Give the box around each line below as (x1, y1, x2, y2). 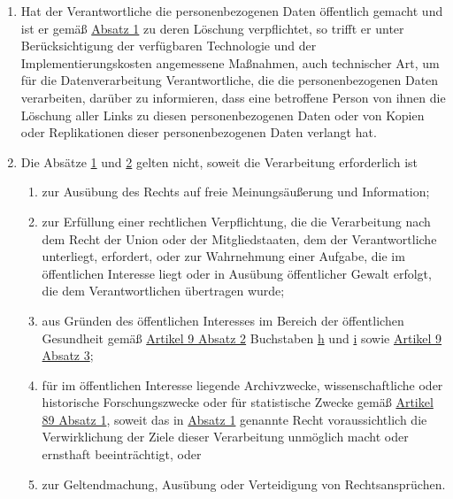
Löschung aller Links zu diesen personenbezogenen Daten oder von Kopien (20, 105, 425, 124)
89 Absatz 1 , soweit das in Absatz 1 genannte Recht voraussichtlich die (42, 410, 427, 428)
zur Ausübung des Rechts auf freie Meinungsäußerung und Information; (42, 182, 430, 201)
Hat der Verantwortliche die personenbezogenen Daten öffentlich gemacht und (20, 2, 443, 19)
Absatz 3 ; (42, 346, 94, 365)
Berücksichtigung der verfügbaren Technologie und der (20, 36, 317, 55)
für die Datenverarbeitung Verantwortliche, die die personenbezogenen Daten (20, 71, 439, 89)
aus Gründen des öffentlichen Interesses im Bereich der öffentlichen (42, 311, 404, 329)
